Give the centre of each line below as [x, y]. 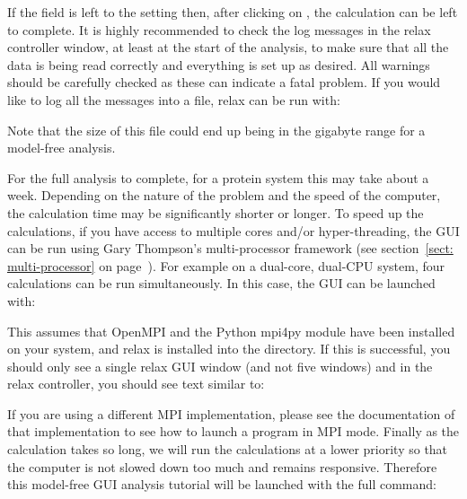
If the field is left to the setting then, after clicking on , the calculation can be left [233, 12]
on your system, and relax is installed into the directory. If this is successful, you [229, 349]
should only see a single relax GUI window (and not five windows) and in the [220, 366]
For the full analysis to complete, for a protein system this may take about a [218, 177]
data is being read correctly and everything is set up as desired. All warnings [219, 64]
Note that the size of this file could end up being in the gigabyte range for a [216, 130]
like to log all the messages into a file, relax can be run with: [174, 99]
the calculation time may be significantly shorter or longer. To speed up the [216, 212]
